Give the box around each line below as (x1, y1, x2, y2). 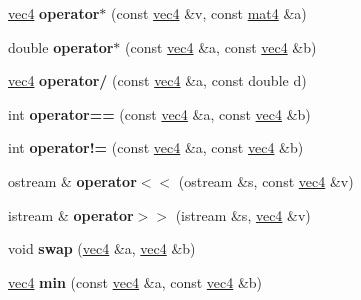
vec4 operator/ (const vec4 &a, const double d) (8, 70, 307, 91)
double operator (8, 36, 114, 57)
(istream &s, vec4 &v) (175, 204, 311, 225)
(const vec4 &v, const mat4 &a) (111, 3, 307, 23)
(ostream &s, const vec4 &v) (178, 170, 354, 191)
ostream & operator (8, 170, 137, 191)
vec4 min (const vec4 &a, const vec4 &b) (8, 271, 263, 292)
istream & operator (8, 204, 134, 225)
